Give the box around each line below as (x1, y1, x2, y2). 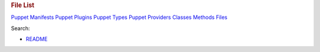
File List (11, 1, 35, 9)
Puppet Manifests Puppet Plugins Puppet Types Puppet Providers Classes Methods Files (11, 14, 228, 21)
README (25, 35, 48, 43)
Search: (11, 24, 30, 32)
